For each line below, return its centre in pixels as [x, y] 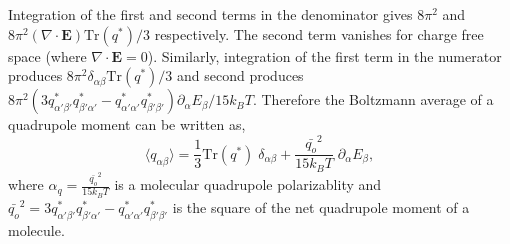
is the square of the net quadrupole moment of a [321, 206]
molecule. [36, 229]
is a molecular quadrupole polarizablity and [248, 184]
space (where [47, 55]
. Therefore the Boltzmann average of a [373, 99]
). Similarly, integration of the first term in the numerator [324, 55]
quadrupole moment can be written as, [127, 124]
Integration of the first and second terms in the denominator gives [210, 14]
